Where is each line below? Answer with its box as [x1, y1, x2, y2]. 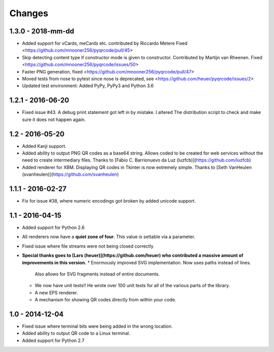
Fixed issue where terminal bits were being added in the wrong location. [22, 323, 173, 329]
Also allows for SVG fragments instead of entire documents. [35, 271, 160, 277]
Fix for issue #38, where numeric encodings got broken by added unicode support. [22, 198, 196, 204]
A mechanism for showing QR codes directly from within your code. [35, 297, 177, 303]
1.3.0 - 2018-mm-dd [9, 27, 75, 35]
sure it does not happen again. [22, 116, 86, 123]
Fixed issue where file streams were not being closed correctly [22, 243, 154, 249]
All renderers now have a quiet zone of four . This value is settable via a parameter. [22, 233, 195, 240]
